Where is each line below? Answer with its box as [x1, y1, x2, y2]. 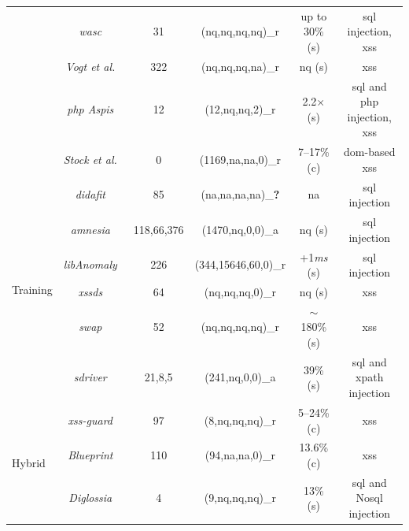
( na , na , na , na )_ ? [201, 186, 280, 202]
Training [12, 281, 53, 298]
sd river [73, 369, 107, 385]
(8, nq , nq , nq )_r [204, 411, 276, 428]
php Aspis [67, 101, 114, 117]
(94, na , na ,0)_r [204, 447, 275, 463]
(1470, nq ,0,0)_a [201, 221, 279, 237]
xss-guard [68, 411, 113, 428]
